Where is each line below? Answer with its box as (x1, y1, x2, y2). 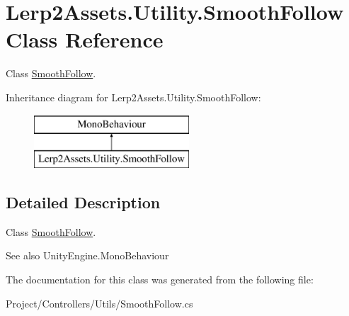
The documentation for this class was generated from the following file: (6, 272, 314, 287)
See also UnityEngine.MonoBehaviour (6, 248, 169, 263)
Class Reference (6, 25, 164, 54)
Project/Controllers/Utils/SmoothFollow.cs (6, 295, 193, 310)
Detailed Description (6, 191, 161, 213)
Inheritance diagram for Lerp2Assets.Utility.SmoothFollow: (6, 89, 261, 104)
